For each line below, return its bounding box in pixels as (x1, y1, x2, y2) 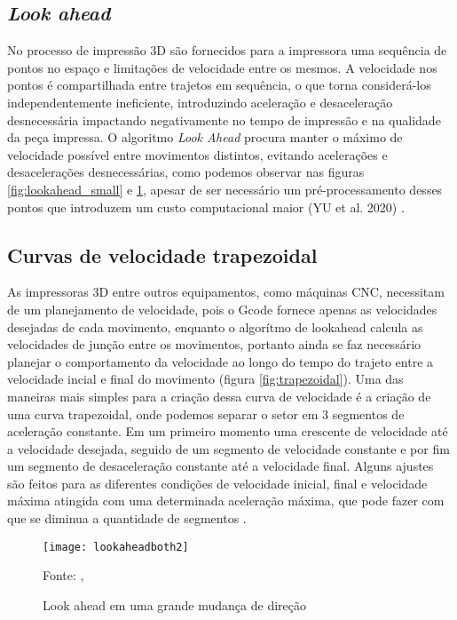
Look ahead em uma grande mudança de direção (43, 595, 306, 614)
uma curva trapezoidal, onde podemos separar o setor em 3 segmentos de (7, 404, 405, 423)
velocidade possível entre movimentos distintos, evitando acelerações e (7, 145, 388, 163)
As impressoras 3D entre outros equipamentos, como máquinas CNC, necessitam (7, 282, 445, 301)
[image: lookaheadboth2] (43, 540, 189, 553)
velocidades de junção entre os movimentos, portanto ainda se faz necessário (7, 335, 422, 354)
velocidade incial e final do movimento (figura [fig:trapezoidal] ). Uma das (7, 370, 404, 388)
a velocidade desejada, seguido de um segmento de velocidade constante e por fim (7, 439, 450, 457)
